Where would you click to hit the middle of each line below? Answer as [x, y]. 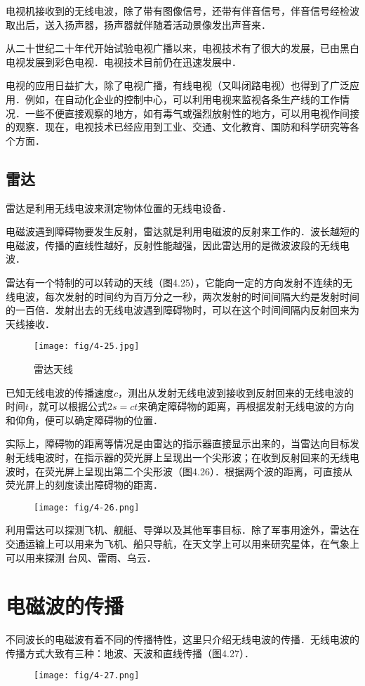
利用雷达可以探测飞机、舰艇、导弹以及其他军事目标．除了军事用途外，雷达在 [182, 530]
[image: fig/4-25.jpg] [87, 347]
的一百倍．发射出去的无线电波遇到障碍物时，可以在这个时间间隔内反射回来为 [182, 310]
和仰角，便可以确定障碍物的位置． [84, 420]
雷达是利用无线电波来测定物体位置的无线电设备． [119, 207]
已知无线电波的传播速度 [60, 392]
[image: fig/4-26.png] [87, 507]
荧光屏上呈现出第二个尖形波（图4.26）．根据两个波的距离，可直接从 [198, 471]
